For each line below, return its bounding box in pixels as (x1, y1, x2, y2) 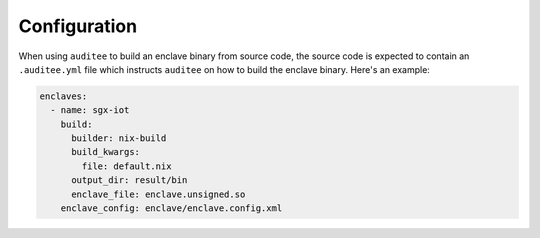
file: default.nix (81, 160, 172, 172)
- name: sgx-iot (50, 105, 130, 116)
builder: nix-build (71, 133, 167, 144)
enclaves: (39, 90, 88, 102)
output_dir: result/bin (71, 175, 188, 186)
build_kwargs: (71, 146, 140, 158)
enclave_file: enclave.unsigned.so (71, 188, 246, 200)
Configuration (18, 15, 138, 37)
